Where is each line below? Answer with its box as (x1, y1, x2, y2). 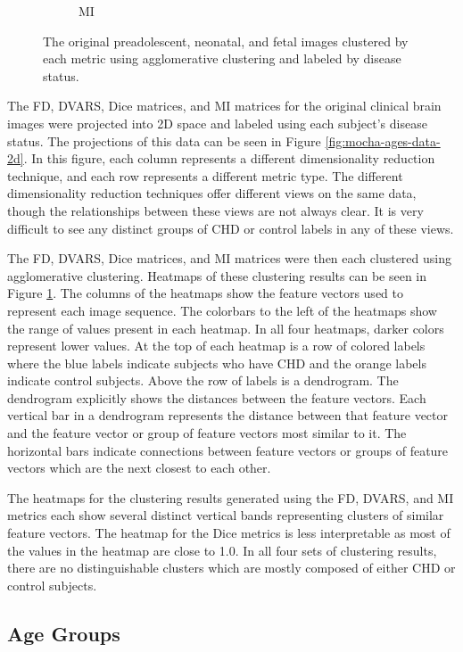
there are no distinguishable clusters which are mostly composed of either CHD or (7, 558, 456, 577)
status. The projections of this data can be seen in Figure (7, 131, 321, 150)
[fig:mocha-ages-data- (325, 131, 441, 150)
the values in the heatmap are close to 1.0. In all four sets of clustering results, (7, 541, 437, 559)
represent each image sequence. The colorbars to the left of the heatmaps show (7, 301, 437, 319)
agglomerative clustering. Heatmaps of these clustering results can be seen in (7, 266, 427, 285)
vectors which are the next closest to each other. (7, 458, 271, 477)
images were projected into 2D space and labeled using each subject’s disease (7, 113, 427, 132)
